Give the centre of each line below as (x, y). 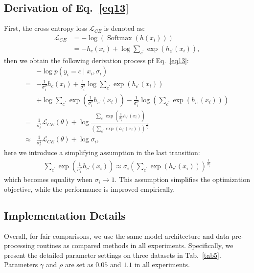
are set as (79, 264)
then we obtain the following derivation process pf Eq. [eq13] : (96, 60)
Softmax (119, 38)
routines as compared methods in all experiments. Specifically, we (135, 245)
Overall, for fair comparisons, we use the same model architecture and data (117, 236)
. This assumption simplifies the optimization (182, 179)
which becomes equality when (48, 179)
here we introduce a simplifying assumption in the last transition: (102, 152)
